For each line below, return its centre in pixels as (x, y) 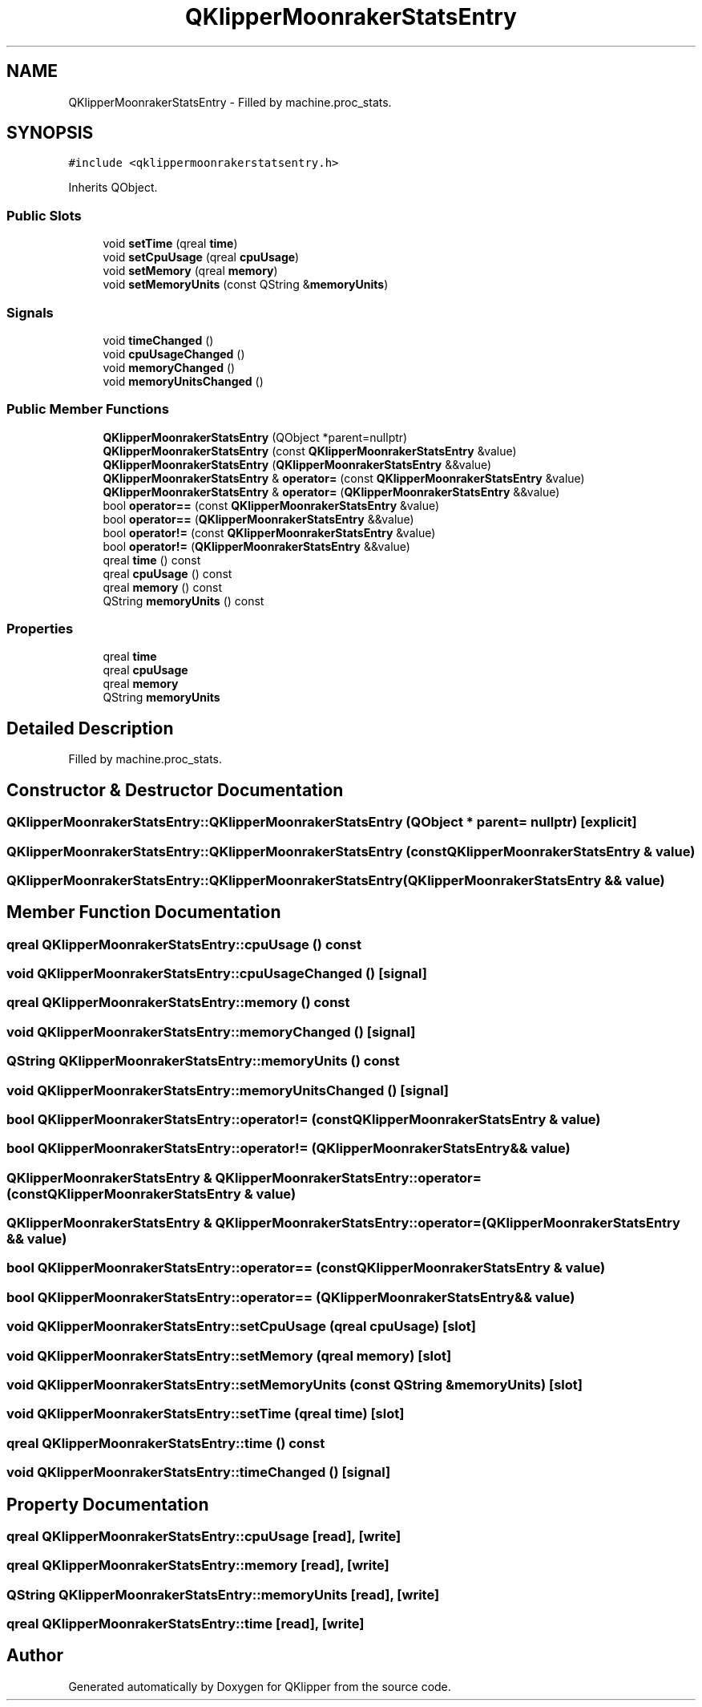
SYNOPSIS (50, 133)
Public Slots (44, 215)
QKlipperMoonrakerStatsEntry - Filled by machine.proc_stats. (230, 102)
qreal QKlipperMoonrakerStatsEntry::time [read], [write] (186, 1624)
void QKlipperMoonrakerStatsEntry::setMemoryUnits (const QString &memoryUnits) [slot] (295, 1384)
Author (35, 1656)
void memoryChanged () (169, 367)
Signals (30, 312)
